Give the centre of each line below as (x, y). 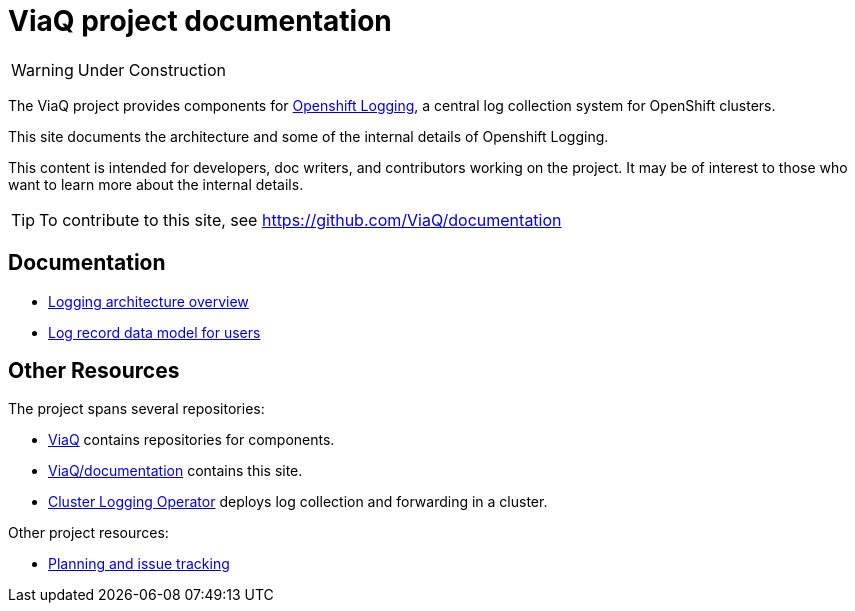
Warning (42, 69)
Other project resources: (88, 533)
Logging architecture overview (148, 301)
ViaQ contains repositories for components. (191, 440)
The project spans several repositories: (136, 409)
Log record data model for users (154, 332)
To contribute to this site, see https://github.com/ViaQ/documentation (300, 219)
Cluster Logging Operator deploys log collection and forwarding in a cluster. (298, 502)
